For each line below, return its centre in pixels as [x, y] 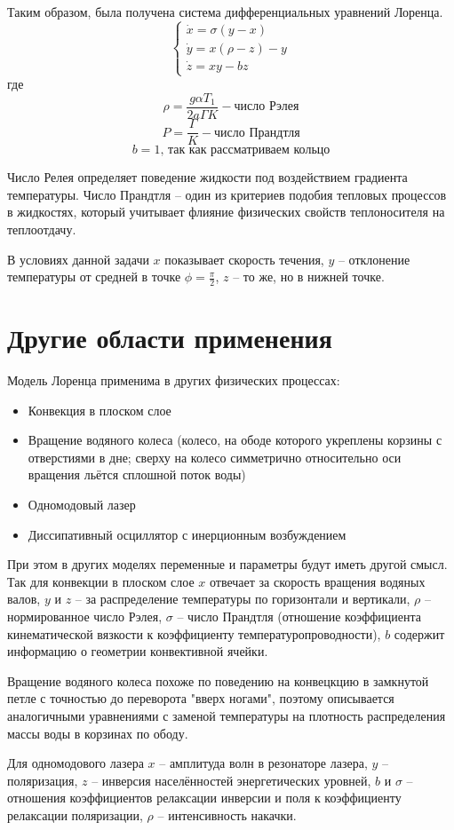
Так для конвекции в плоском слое [101, 581]
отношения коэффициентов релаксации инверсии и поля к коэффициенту [204, 798]
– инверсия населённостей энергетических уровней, [231, 780]
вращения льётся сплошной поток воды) [137, 474]
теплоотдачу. [42, 229]
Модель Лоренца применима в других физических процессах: [174, 380]
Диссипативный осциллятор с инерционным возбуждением [187, 534]
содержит [419, 633]
